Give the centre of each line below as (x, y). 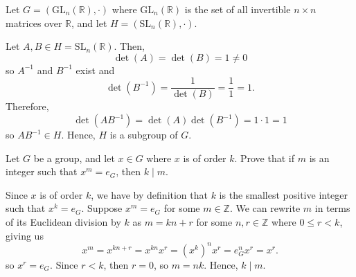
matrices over (34, 23)
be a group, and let (74, 158)
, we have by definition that (149, 194)
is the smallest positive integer (284, 194)
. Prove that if (265, 158)
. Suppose (102, 208)
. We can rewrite (265, 208)
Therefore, (27, 106)
